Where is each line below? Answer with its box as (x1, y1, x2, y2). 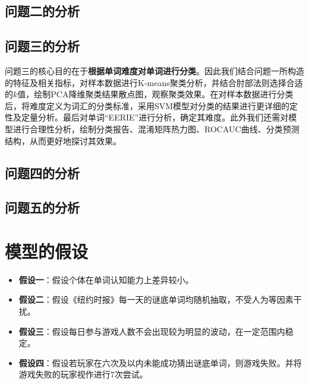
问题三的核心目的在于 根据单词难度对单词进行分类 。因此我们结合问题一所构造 (5, 64, 304, 77)
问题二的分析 (5, 2, 80, 20)
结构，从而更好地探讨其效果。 (5, 134, 121, 147)
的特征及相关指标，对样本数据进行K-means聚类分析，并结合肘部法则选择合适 (5, 76, 303, 88)
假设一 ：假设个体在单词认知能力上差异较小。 (18, 273, 194, 285)
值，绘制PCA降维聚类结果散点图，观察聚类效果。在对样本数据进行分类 (17, 88, 294, 100)
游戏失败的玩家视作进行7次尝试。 (18, 368, 148, 380)
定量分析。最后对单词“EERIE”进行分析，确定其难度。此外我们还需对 (21, 111, 289, 123)
